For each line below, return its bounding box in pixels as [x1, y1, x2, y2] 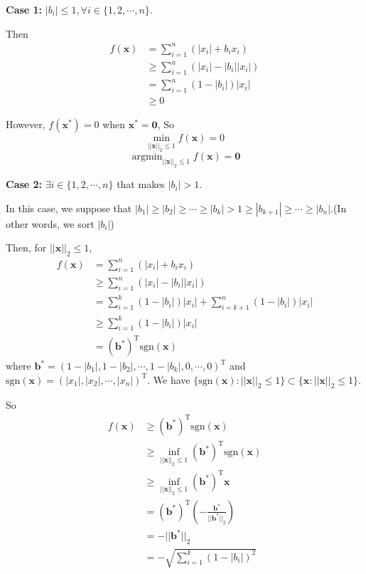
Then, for [6, 240, 47, 255]
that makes [117, 177, 165, 192]
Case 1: [6, 2, 43, 16]
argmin [131, 152, 163, 162]
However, [6, 117, 45, 132]
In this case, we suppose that [6, 200, 132, 215]
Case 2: [6, 177, 43, 192]
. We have [147, 372, 190, 387]
